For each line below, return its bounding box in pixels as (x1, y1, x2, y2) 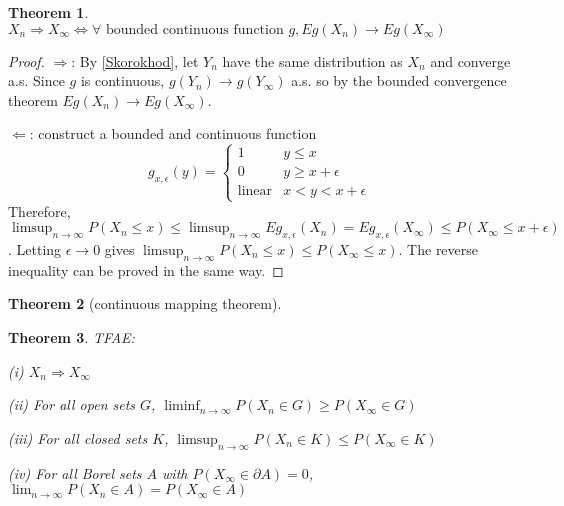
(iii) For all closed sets (8, 427, 148, 448)
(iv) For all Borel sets (8, 462, 142, 483)
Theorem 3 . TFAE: (8, 326, 135, 347)
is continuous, (80, 70, 165, 91)
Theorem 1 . (8, 2, 89, 22)
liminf (164, 399, 200, 414)
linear (237, 184, 273, 199)
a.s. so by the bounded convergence (291, 70, 507, 91)
